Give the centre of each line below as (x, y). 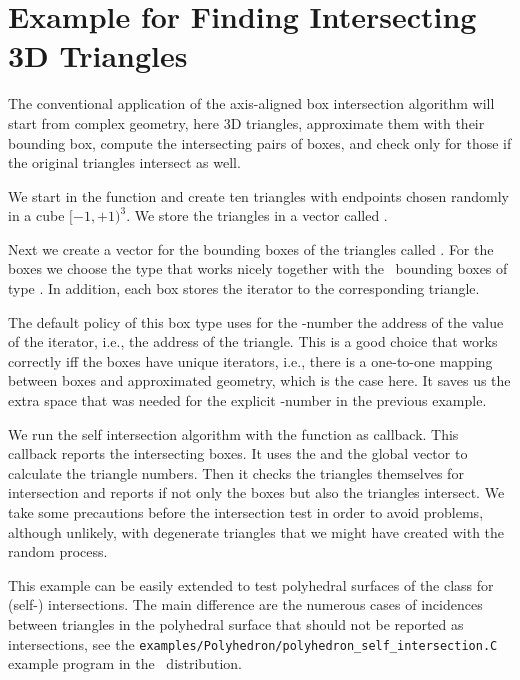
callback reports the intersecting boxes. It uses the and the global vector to (238, 453)
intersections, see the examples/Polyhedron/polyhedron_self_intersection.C (253, 643)
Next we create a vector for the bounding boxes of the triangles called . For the (251, 248)
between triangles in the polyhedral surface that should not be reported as (236, 623)
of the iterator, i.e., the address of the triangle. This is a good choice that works (253, 341)
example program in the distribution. (125, 663)
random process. (58, 551)
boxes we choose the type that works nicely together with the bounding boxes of (258, 268)
